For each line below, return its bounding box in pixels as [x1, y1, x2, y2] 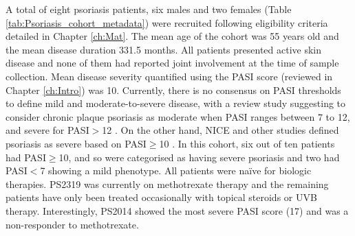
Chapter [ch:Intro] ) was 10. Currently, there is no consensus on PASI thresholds [6, 82, 341, 97]
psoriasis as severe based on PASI [6, 136, 147, 150]
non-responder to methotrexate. [6, 217, 139, 231]
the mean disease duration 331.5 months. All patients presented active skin [6, 42, 322, 56]
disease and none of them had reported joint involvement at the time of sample [6, 56, 339, 70]
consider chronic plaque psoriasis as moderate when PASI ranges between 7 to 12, [6, 109, 350, 123]
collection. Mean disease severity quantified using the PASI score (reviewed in [6, 69, 333, 83]
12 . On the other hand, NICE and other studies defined [102, 123, 339, 137]
